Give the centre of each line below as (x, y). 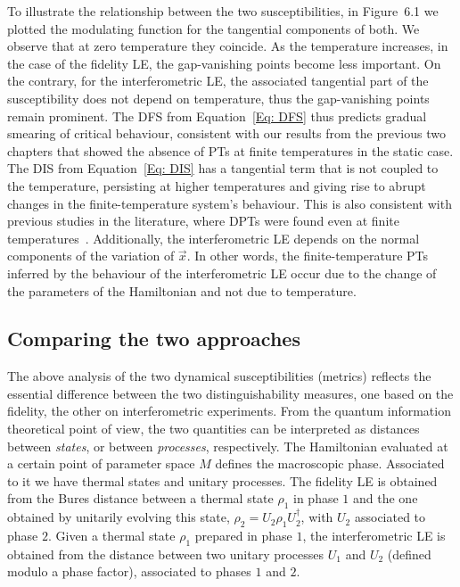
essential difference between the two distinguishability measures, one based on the (230, 393)
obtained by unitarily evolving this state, (119, 517)
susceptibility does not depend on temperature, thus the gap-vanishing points (218, 98)
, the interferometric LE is (374, 536)
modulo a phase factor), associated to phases (129, 571)
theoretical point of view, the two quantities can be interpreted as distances (214, 429)
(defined (409, 554)
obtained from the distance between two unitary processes (166, 554)
